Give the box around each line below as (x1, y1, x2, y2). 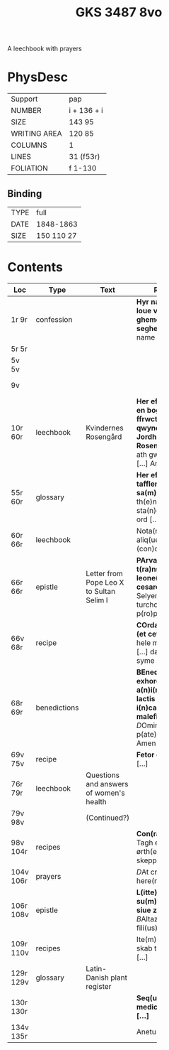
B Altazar (136, 914, 165, 924)
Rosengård (86, 431, 122, 441)
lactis (136, 693, 156, 703)
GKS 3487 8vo (75, 4, 163, 21)
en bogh (136, 405, 165, 415)
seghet (136, 323, 161, 333)
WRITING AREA (11, 129, 62, 139)
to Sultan (86, 586, 116, 596)
